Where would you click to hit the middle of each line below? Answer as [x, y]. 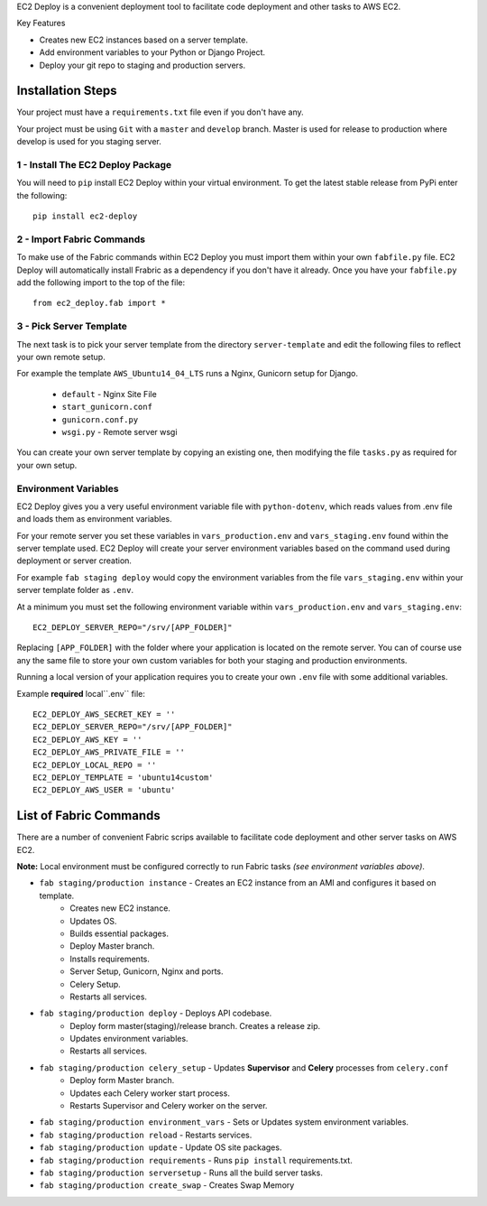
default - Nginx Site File [109, 394]
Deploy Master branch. [112, 946]
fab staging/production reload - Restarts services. [146, 1135]
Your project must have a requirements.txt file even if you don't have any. [160, 112]
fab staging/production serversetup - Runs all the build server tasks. [181, 1173]
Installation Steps [67, 91]
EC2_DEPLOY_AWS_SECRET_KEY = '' [104, 714]
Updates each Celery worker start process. [150, 1093]
